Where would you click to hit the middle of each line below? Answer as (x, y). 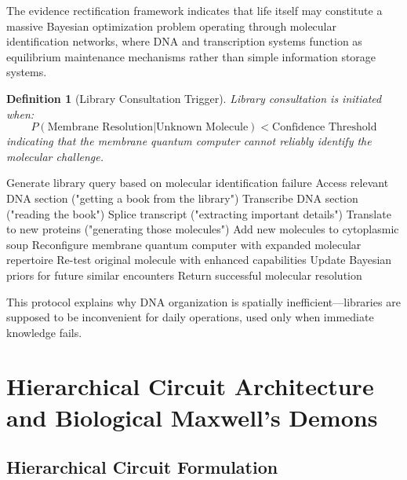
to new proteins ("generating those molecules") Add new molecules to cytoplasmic (203, 229)
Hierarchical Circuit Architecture (190, 386)
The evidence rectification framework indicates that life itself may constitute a (194, 10)
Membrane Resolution (100, 128)
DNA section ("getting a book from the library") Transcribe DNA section (182, 198)
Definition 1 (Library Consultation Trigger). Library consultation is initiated (194, 98)
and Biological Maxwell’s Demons (192, 417)
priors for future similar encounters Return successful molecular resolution (184, 275)
